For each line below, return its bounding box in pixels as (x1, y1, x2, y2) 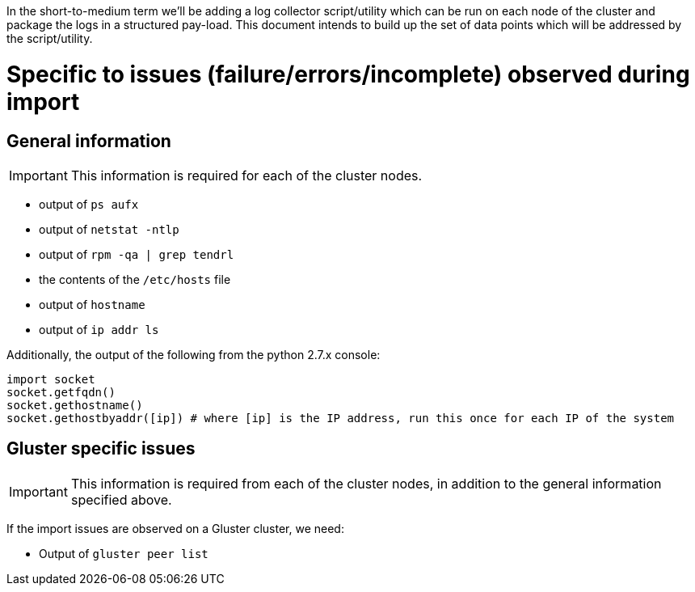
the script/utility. (6, 32, 93, 45)
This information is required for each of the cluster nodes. (70, 167, 423, 184)
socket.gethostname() (6, 398, 143, 412)
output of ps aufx (39, 197, 139, 211)
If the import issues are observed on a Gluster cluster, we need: (6, 521, 344, 535)
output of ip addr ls (39, 322, 159, 336)
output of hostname (39, 297, 145, 311)
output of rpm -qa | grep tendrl (39, 247, 234, 261)
